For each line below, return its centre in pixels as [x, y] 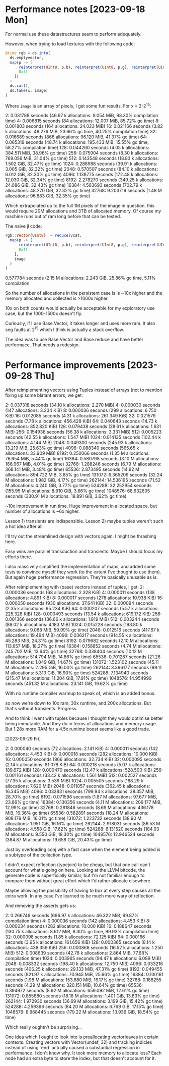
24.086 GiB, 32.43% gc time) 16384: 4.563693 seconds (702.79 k [74, 185]
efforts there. [19, 557]
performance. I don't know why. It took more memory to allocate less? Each [83, 1053]
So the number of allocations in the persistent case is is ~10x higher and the [84, 293]
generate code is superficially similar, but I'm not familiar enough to [75, 875]
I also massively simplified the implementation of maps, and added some [80, 566]
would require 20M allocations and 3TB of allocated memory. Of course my [83, 211]
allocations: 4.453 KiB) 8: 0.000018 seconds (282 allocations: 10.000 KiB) [81, 754]
